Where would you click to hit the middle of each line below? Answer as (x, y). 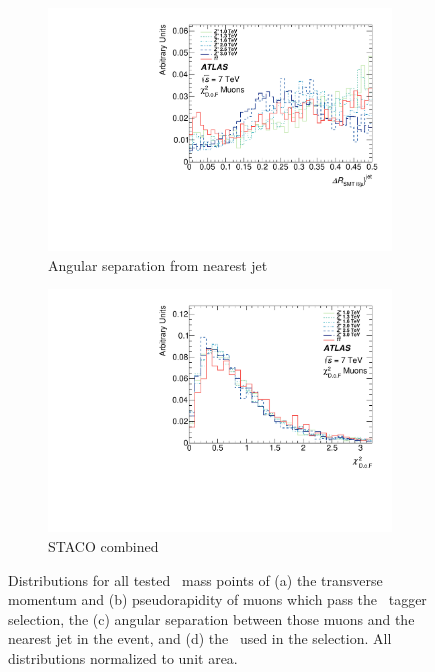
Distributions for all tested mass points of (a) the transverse (195, 579)
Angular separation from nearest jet (158, 264)
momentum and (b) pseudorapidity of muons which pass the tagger (217, 599)
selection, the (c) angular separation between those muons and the (211, 618)
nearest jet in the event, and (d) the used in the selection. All (200, 638)
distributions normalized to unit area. (123, 657)
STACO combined (103, 546)
